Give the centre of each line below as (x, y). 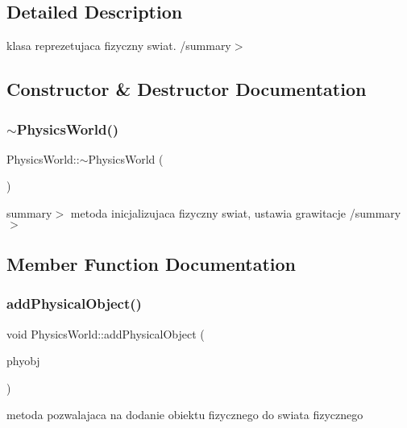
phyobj (23, 361)
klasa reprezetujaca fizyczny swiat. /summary (119, 46)
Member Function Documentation (152, 263)
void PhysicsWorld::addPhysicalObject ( (106, 333)
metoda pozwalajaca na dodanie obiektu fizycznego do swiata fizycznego (185, 415)
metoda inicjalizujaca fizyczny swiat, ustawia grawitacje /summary (236, 212)
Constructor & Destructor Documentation (187, 89)
